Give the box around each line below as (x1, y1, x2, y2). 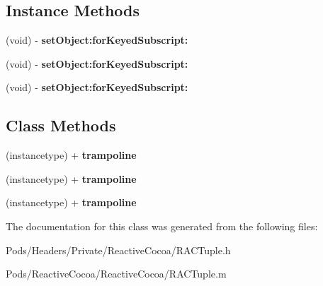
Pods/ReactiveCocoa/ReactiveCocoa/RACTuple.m (6, 266, 227, 281)
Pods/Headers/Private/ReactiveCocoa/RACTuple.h (6, 242, 231, 257)
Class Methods (6, 114, 116, 136)
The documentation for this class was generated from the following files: (6, 218, 318, 233)
